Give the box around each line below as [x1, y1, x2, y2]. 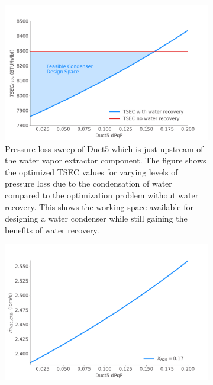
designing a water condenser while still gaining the [5, 212, 188, 224]
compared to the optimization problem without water [5, 189, 199, 201]
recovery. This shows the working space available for [5, 200, 193, 213]
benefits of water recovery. [5, 223, 99, 236]
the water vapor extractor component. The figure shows [5, 154, 206, 166]
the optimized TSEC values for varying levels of [5, 165, 178, 178]
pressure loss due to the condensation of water [5, 177, 172, 190]
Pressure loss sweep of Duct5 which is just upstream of [5, 142, 204, 155]
